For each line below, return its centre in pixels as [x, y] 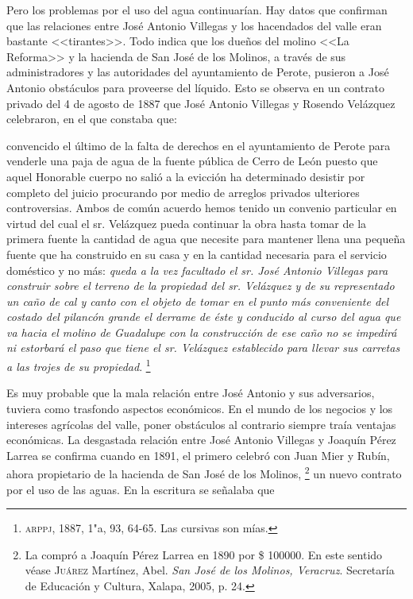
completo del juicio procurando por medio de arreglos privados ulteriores [183, 192]
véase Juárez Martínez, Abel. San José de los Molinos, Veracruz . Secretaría [210, 570]
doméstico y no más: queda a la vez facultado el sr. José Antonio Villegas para [197, 270]
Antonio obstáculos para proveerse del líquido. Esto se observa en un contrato [196, 87]
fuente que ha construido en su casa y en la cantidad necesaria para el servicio [197, 254]
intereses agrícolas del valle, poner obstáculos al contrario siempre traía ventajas [201, 424]
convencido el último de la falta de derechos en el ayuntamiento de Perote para [199, 145]
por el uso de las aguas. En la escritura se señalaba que [141, 489]
